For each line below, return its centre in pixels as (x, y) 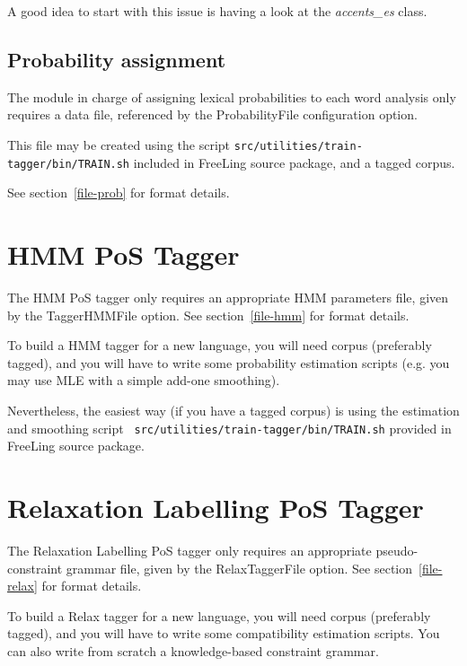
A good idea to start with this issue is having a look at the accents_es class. (217, 11)
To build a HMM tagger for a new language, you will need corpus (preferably (220, 345)
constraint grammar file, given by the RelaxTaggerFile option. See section (210, 568)
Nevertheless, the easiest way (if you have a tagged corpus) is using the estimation (233, 410)
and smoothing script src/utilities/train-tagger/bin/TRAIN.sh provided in (229, 428)
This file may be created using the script (119, 144)
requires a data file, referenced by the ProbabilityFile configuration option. (212, 114)
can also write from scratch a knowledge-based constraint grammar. (193, 650)
